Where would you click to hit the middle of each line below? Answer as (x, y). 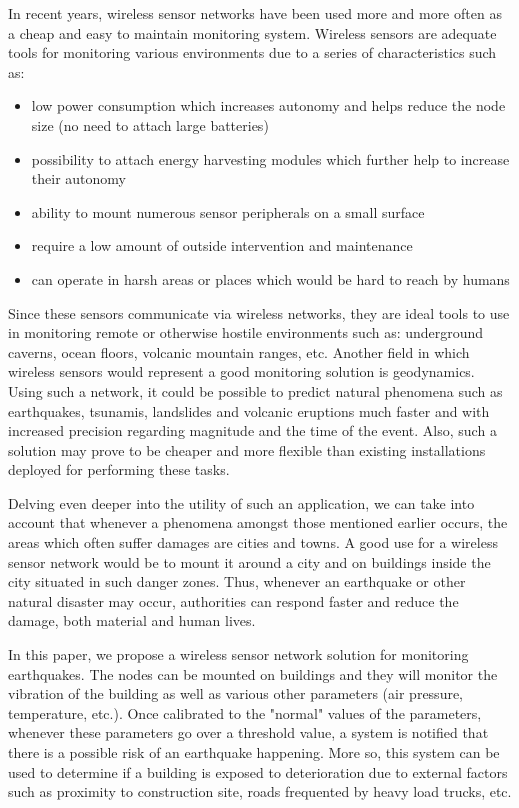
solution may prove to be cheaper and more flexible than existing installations (247, 449)
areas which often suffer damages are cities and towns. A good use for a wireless (253, 542)
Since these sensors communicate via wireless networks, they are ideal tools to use (259, 312)
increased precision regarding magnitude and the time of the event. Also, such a (252, 430)
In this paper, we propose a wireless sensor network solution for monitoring (238, 654)
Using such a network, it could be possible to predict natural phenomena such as (255, 390)
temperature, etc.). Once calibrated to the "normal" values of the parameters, (245, 712)
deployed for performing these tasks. (119, 469)
